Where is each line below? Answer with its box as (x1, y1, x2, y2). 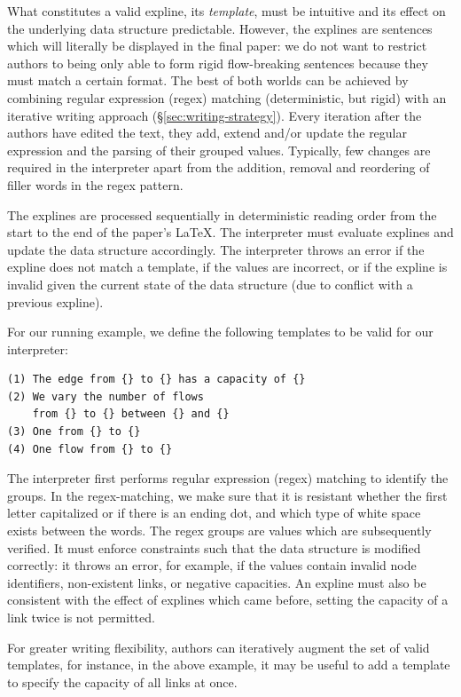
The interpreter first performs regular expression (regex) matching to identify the (7, 469, 449, 487)
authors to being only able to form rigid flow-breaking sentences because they (7, 53, 428, 72)
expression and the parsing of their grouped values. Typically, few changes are (7, 140, 431, 159)
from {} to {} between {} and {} (32, 408, 230, 421)
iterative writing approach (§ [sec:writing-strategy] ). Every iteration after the (7, 106, 422, 124)
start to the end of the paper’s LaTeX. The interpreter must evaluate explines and (7, 223, 454, 242)
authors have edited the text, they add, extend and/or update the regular (7, 123, 407, 142)
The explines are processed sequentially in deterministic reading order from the (7, 205, 437, 224)
